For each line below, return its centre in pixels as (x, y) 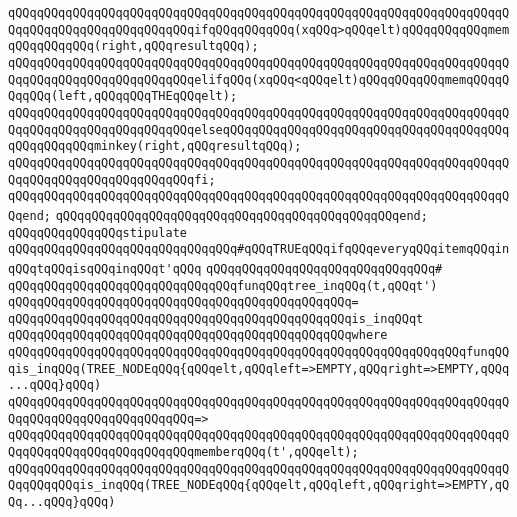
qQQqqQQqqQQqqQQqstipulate (97, 232)
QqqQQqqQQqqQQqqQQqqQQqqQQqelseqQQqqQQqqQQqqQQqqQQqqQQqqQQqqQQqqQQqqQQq (259, 129)
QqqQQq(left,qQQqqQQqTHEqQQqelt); (123, 96)
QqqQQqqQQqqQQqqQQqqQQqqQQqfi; (112, 179)
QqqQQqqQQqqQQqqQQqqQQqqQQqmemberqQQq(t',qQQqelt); (183, 452)
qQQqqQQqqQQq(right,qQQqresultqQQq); (133, 46)
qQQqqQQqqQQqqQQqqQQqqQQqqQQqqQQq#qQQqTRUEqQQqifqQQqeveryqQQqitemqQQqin (259, 249)
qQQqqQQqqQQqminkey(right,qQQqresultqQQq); (155, 146)
